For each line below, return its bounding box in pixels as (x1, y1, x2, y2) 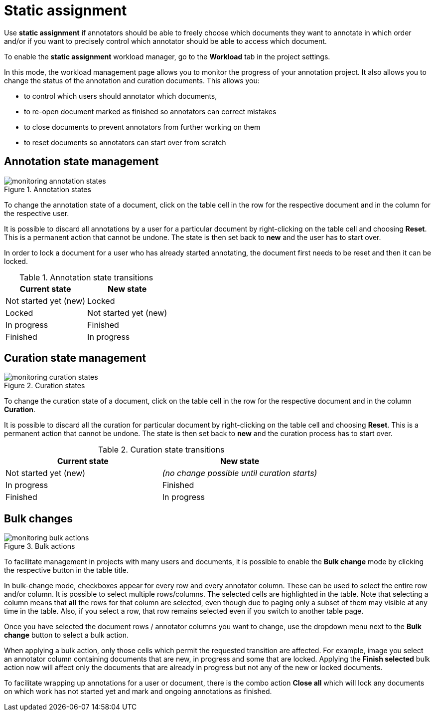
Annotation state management (4, 155, 159, 168)
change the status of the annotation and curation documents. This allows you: (4, 76, 260, 85)
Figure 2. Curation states (4, 381, 85, 390)
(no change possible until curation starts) (162, 468, 317, 478)
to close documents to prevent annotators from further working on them (24, 122, 261, 131)
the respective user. (4, 209, 69, 218)
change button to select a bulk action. (4, 631, 129, 640)
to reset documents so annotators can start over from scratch (24, 138, 226, 147)
